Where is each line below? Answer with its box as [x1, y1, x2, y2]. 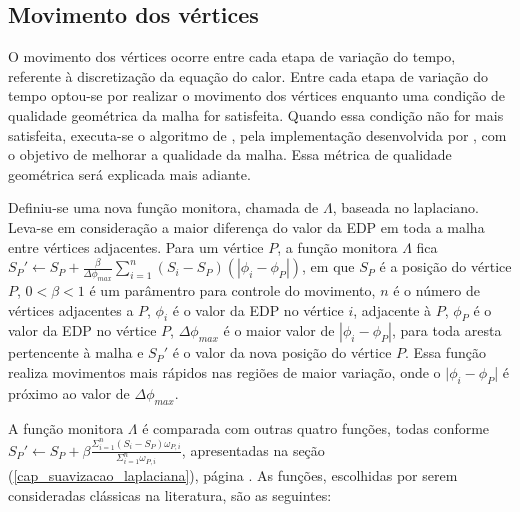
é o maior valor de [223, 320, 335, 341]
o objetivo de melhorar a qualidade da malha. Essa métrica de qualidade [8, 144, 452, 165]
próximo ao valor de [8, 382, 130, 403]
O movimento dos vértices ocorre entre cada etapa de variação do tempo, [8, 46, 456, 67]
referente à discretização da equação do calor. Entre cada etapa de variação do [8, 65, 488, 86]
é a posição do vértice [379, 256, 512, 277]
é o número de [393, 279, 480, 300]
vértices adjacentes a [8, 299, 134, 320]
